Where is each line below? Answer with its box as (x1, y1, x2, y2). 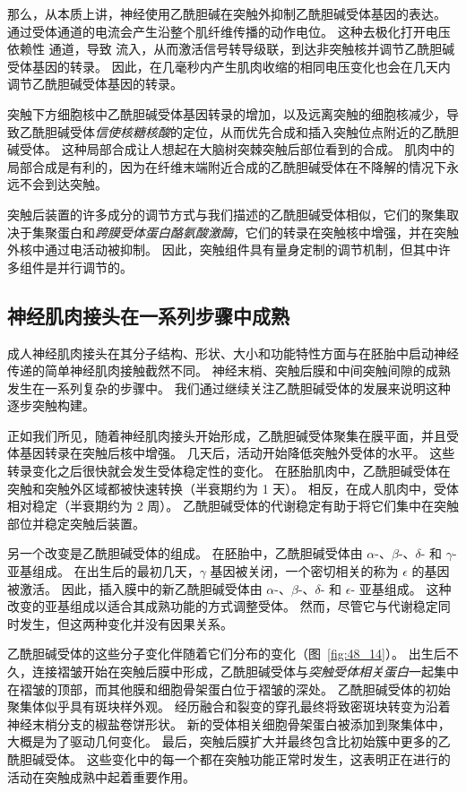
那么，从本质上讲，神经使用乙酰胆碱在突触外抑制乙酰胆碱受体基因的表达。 (7, 4, 446, 22)
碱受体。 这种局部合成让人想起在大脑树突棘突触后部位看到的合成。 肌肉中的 (7, 140, 455, 159)
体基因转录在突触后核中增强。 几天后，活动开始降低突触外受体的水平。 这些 (7, 443, 455, 462)
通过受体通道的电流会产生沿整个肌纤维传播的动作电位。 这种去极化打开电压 (7, 22, 451, 40)
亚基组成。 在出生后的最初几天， (7, 562, 200, 581)
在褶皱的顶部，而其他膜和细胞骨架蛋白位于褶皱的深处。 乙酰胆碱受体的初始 (7, 679, 451, 698)
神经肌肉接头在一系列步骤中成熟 (7, 301, 289, 329)
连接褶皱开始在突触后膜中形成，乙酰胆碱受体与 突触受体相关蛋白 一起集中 (31, 662, 459, 681)
